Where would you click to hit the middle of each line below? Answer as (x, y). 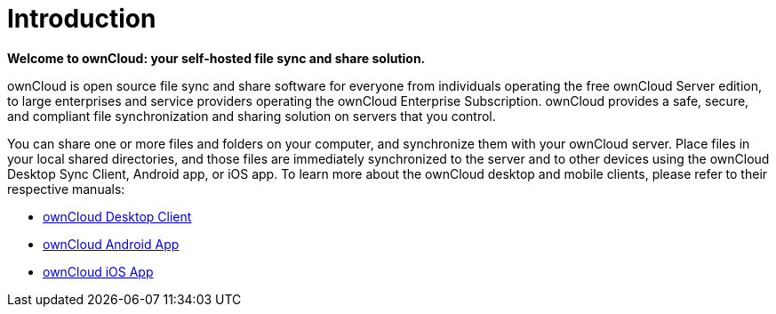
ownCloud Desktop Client (117, 216)
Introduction (82, 19)
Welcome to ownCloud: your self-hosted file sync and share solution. (216, 58)
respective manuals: (66, 189)
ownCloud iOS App (98, 271)
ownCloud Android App (111, 244)
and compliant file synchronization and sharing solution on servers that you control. (252, 116)
